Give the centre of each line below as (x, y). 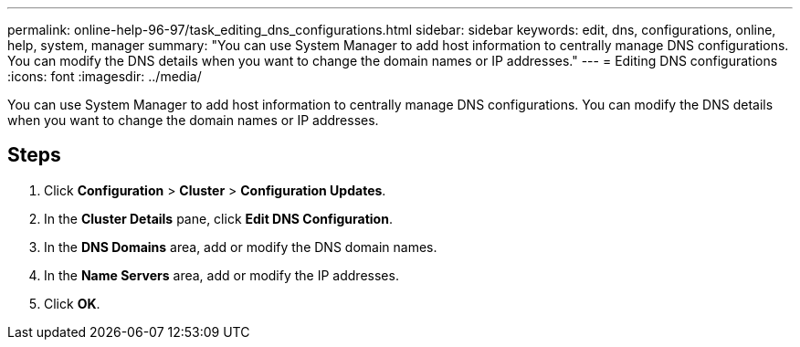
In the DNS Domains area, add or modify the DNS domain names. (241, 247)
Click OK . (72, 303)
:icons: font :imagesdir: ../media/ (105, 76)
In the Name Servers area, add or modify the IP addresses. (221, 275)
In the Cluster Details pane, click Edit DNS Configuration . (218, 218)
